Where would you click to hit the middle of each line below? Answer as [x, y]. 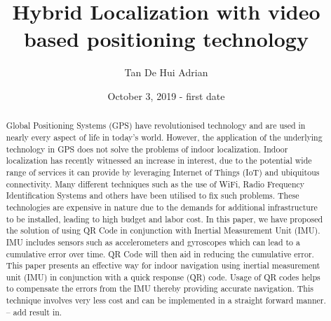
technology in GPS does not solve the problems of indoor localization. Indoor [147, 149]
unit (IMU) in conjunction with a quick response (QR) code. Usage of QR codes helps [163, 277]
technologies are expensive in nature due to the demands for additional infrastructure [162, 207]
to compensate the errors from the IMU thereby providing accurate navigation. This [160, 288]
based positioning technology [166, 39]
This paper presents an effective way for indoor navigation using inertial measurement [163, 265]
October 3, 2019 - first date [166, 95]
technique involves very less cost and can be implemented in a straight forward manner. [166, 300]
